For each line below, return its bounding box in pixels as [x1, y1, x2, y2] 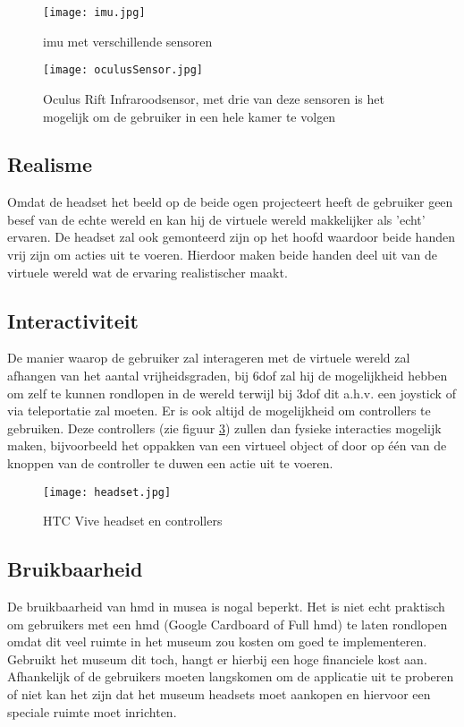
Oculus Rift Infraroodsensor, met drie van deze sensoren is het [43, 89, 384, 107]
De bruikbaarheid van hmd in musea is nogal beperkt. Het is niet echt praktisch [7, 597, 445, 616]
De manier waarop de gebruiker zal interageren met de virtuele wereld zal [7, 348, 410, 367]
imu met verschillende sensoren [43, 31, 213, 50]
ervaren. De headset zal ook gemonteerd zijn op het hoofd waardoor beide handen [7, 227, 455, 246]
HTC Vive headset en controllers [43, 511, 223, 530]
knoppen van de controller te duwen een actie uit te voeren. [7, 454, 333, 473]
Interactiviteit [7, 306, 139, 334]
